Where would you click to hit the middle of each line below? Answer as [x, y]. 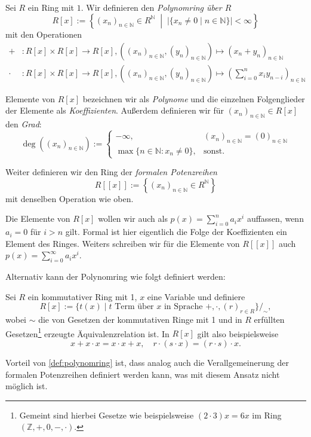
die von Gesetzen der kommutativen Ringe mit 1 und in [140, 320]
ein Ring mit [51, 7]
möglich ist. [27, 386]
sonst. [214, 151]
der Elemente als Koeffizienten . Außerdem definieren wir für [115, 110]
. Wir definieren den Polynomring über [151, 7]
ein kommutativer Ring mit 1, [82, 296]
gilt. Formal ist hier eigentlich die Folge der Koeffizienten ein [176, 232]
